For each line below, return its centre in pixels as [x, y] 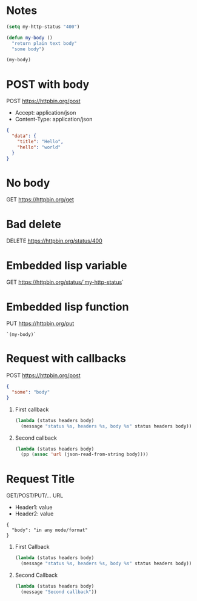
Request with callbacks [66, 359]
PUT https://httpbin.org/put [40, 324]
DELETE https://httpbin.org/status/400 [55, 241]
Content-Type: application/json [54, 119]
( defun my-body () [29, 38]
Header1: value [34, 508]
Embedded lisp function [68, 307]
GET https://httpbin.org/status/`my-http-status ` [65, 282]
